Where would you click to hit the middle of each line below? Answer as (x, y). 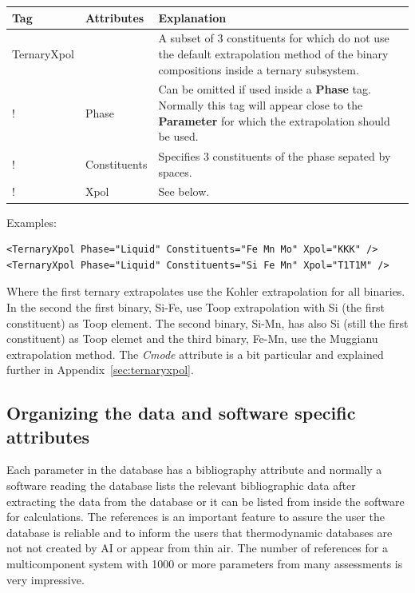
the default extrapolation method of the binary (273, 53)
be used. (178, 136)
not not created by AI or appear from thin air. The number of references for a (197, 548)
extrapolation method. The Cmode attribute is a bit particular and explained (195, 354)
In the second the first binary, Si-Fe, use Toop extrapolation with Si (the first (196, 306)
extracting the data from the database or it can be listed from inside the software (206, 501)
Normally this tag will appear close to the (261, 104)
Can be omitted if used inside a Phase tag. (265, 89)
